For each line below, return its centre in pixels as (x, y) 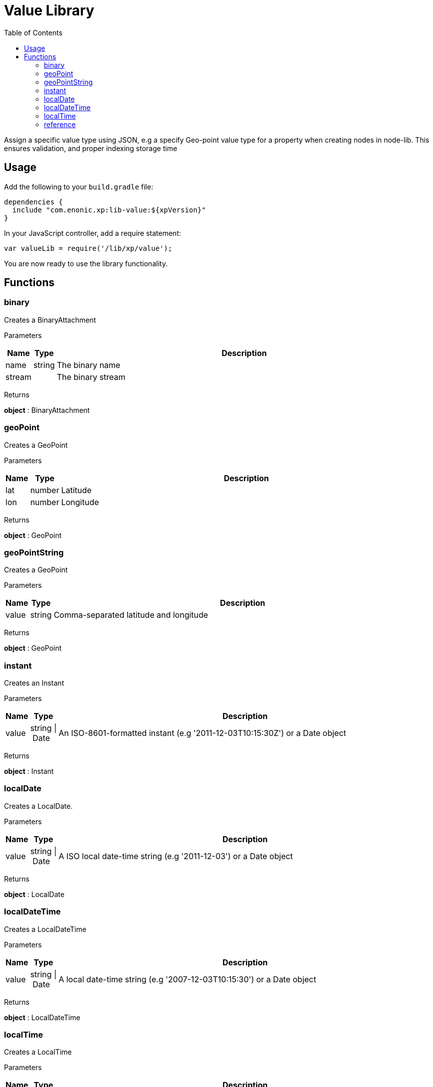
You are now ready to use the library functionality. (86, 263)
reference (60, 124)
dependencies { (34, 202)
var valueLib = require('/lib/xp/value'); (88, 248)
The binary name (89, 365)
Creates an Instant (34, 683)
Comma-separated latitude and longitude (131, 615)
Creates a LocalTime (38, 1052)
